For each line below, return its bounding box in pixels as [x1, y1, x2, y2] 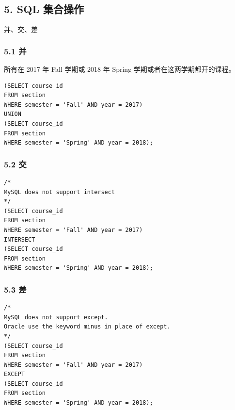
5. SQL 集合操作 [4, 1, 84, 16]
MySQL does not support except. [4, 313, 108, 321]
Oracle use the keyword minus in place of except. [4, 323, 171, 330]
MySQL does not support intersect [4, 188, 115, 196]
